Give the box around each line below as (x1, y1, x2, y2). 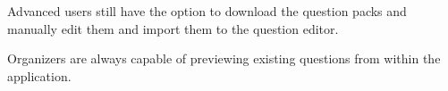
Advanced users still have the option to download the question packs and (7, 2, 407, 20)
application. (7, 66, 72, 85)
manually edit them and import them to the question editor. (7, 19, 339, 37)
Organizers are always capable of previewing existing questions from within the (7, 49, 441, 68)
